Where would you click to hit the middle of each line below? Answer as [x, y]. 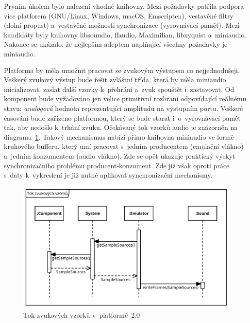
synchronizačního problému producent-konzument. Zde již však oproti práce [117, 165]
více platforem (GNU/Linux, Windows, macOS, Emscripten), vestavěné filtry [119, 15]
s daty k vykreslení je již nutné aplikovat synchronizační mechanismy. [108, 175]
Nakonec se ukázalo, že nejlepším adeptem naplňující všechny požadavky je [116, 44]
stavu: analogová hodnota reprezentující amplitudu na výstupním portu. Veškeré [124, 108]
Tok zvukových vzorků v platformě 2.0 [82, 314]
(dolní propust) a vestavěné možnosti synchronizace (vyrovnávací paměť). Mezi [122, 25]
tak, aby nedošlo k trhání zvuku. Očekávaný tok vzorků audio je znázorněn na [121, 127]
